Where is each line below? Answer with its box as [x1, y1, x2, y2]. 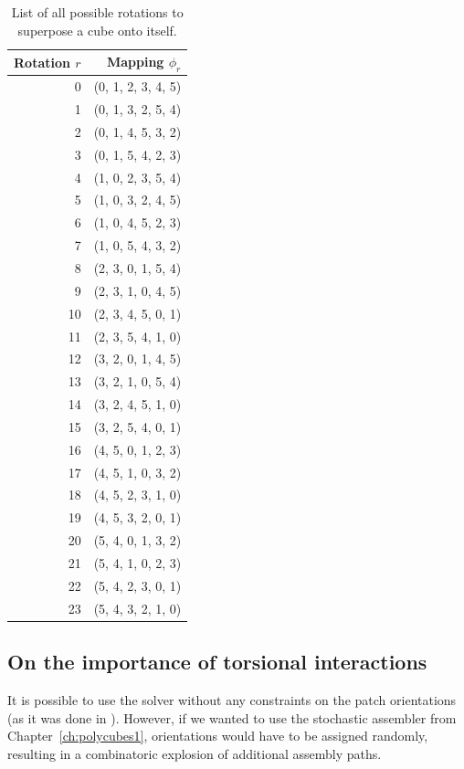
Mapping [106, 52, 164, 71]
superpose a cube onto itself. [17, 20, 177, 39]
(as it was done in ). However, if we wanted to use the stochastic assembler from [7, 708, 457, 727]
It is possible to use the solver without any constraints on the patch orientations [7, 690, 457, 709]
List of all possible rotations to [11, 3, 184, 21]
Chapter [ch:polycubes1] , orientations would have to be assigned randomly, [7, 726, 428, 745]
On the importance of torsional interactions [7, 648, 427, 676]
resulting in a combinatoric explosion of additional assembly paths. [7, 743, 382, 763]
